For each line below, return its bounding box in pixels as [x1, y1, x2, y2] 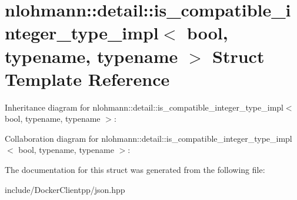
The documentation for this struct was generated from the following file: [5, 164, 265, 176]
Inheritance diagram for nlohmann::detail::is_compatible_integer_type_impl [5, 101, 283, 113]
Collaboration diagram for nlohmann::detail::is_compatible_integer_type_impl [5, 132, 292, 144]
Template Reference [5, 66, 170, 91]
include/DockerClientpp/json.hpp [5, 183, 125, 195]
